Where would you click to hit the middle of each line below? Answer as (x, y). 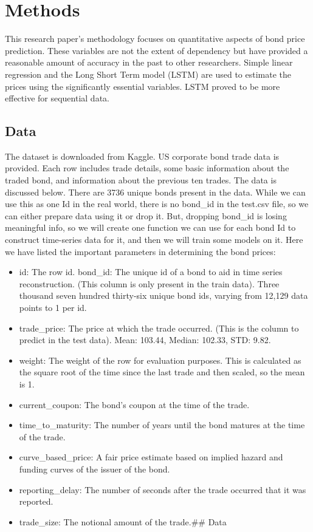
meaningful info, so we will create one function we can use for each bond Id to (150, 227)
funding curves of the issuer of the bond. (95, 469)
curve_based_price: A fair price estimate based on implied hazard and (151, 457)
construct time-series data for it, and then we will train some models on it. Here (154, 240)
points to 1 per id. (53, 308)
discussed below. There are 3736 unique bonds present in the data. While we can (155, 192)
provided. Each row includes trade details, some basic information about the (147, 168)
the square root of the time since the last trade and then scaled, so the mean (162, 372)
